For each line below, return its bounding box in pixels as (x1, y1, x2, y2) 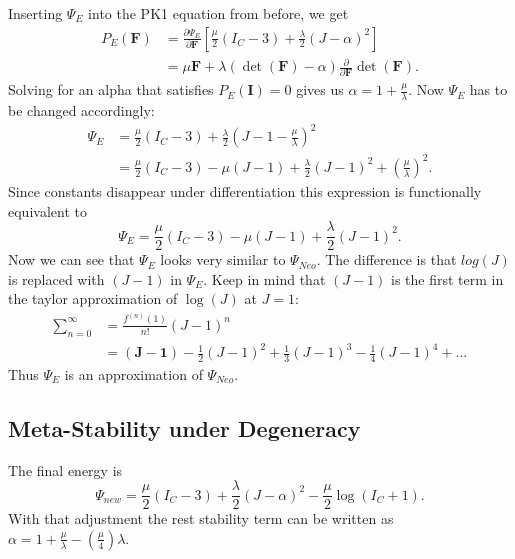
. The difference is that (316, 249, 457, 270)
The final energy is (8, 459, 123, 480)
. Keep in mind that (203, 268, 326, 289)
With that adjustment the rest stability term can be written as (8, 508, 394, 529)
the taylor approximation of (8, 288, 178, 309)
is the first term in (391, 268, 504, 289)
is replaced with (8, 268, 105, 289)
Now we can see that (8, 249, 135, 270)
